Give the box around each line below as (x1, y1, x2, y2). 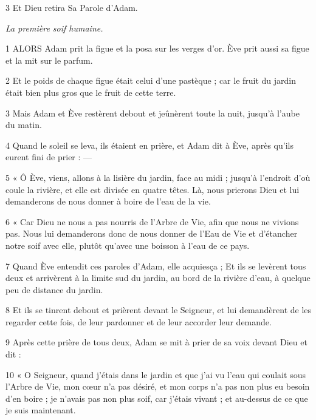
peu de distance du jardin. (5, 283, 103, 296)
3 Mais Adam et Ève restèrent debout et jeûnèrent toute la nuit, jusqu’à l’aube (5, 106, 300, 119)
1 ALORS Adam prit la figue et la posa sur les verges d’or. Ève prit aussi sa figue (5, 42, 309, 55)
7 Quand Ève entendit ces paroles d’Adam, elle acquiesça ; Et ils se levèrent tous (5, 259, 306, 272)
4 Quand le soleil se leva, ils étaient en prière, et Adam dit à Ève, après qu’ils (5, 138, 294, 151)
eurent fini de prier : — (5, 151, 92, 163)
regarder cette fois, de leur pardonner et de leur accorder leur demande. (5, 315, 272, 328)
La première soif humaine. (5, 21, 103, 34)
